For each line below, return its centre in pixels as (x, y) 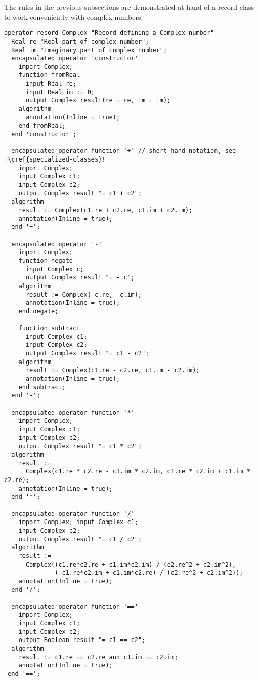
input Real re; (51, 84)
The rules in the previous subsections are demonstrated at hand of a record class (129, 7)
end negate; (38, 311)
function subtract (49, 328)
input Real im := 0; (60, 92)
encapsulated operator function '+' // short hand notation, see (124, 151)
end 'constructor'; (44, 134)
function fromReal (49, 75)
